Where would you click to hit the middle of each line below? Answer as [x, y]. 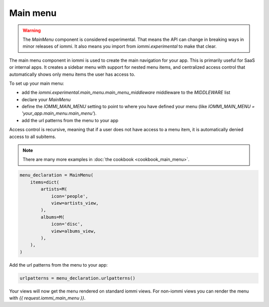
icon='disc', [67, 224]
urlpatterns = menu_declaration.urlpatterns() [77, 278]
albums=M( [53, 217]
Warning [32, 30]
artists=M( [54, 189]
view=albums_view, [74, 231]
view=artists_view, [75, 203]
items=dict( [45, 182]
